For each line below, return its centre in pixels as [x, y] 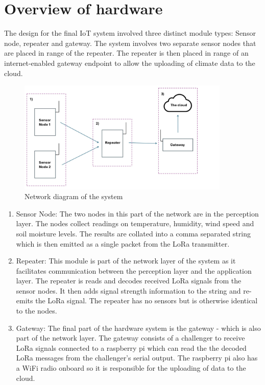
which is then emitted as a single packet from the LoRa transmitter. [123, 243]
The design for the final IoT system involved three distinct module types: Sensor [130, 33]
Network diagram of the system [74, 196]
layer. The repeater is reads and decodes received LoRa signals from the [129, 281]
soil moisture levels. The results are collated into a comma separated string [133, 233]
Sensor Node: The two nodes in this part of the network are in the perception [137, 213]
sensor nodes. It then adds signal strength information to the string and [128, 290]
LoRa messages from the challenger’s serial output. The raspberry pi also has [137, 358]
